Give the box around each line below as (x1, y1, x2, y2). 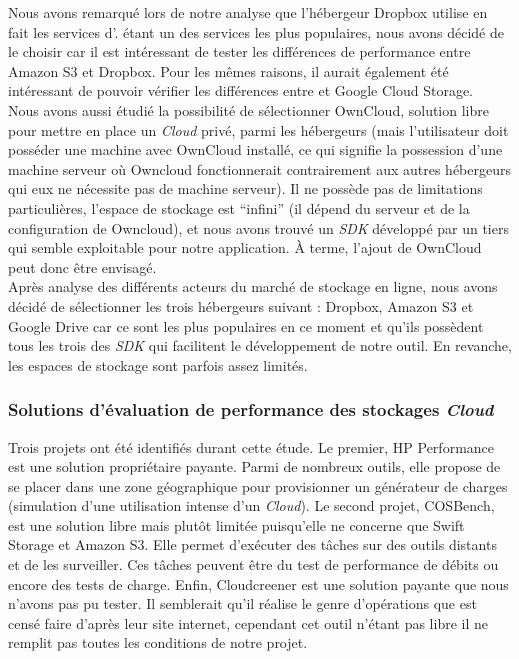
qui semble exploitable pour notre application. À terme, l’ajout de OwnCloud (8, 237, 482, 258)
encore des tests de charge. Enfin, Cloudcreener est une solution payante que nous (8, 573, 509, 594)
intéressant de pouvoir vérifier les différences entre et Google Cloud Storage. (8, 80, 473, 101)
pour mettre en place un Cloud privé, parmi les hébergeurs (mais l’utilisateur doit (8, 119, 509, 140)
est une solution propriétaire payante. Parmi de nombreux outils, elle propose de (8, 456, 501, 477)
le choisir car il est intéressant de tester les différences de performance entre (8, 41, 471, 62)
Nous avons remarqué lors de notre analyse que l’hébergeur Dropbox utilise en (8, 2, 488, 22)
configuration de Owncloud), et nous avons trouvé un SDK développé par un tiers (8, 217, 509, 238)
